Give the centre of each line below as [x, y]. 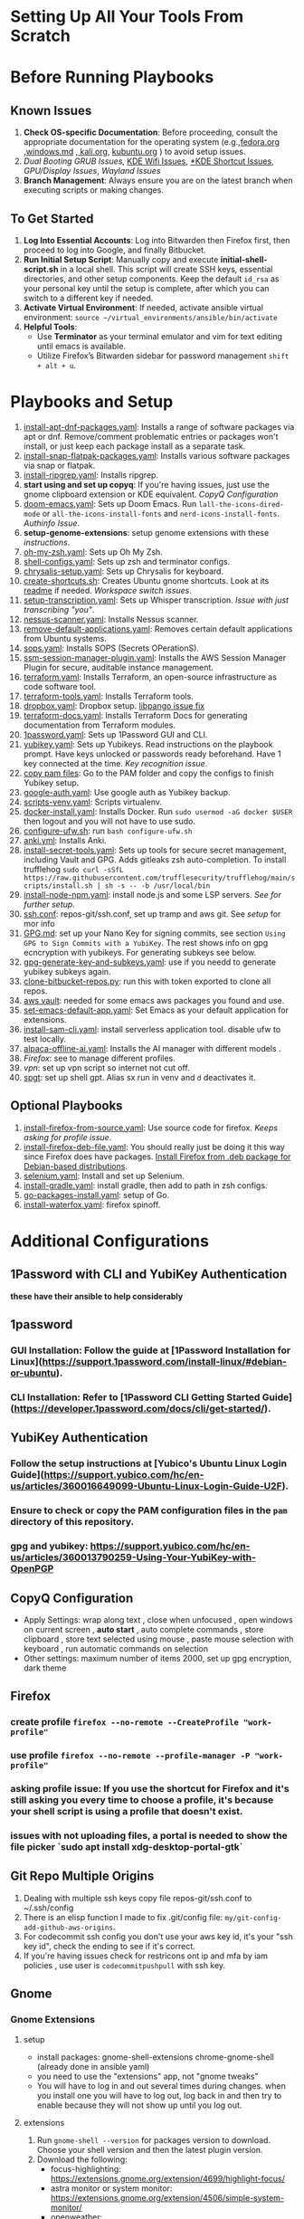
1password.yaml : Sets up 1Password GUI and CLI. [115, 734]
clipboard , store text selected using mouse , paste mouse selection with [158, 1639]
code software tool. [60, 686]
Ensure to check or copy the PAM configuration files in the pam [149, 1510]
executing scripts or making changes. [93, 190]
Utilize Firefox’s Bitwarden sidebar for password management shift [163, 356]
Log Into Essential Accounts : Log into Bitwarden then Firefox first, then [157, 240]
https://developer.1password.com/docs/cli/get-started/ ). [142, 1408]
